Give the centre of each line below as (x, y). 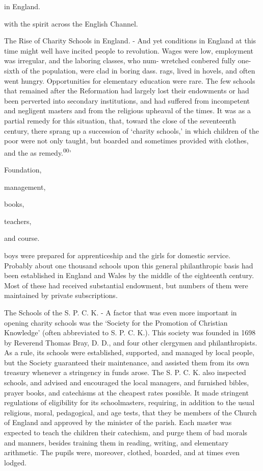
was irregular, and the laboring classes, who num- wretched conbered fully (120, 60)
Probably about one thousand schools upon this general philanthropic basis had (129, 265)
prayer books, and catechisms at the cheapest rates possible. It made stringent (126, 392)
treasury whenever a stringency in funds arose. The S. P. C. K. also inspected (125, 372)
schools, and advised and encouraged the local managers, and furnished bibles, (127, 382)
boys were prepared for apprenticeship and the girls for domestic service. (117, 255)
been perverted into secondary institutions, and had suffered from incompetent (127, 100)
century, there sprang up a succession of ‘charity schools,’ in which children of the (131, 130)
